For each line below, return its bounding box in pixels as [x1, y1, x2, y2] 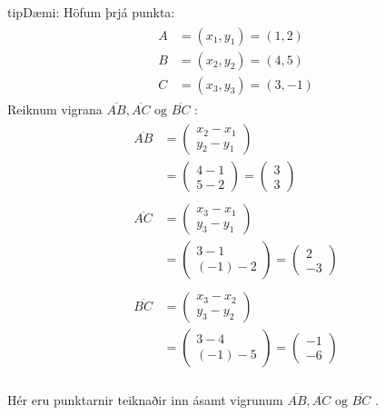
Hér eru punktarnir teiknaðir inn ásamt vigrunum [7, 390, 283, 409]
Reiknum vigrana [7, 99, 103, 118]
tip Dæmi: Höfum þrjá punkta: [7, 3, 175, 21]
